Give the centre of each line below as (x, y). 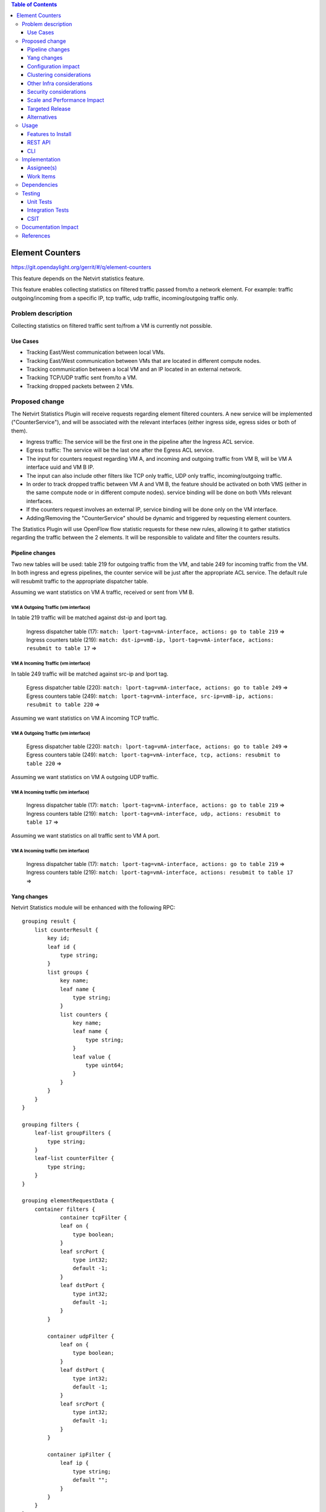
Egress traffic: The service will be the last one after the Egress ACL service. (120, 450)
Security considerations (57, 91)
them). (19, 431)
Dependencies (40, 185)
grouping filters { (51, 1124)
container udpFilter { (81, 1336)
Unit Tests (40, 201)
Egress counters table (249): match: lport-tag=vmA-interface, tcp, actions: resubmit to (153, 755)
